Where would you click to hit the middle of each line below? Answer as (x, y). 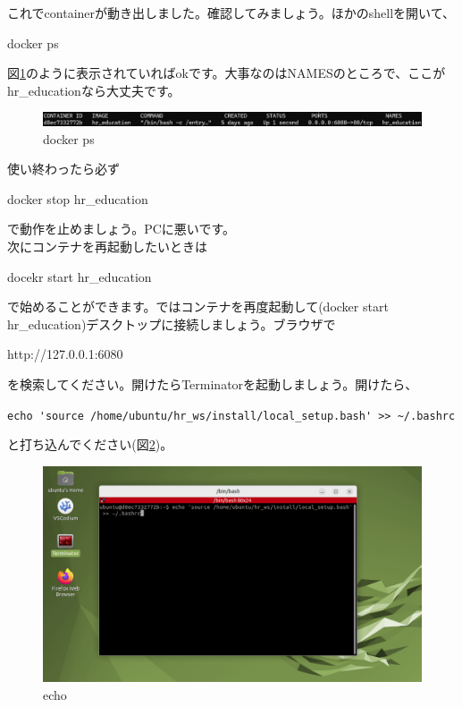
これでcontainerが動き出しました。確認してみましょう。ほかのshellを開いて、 (231, 13)
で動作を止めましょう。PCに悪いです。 (121, 229)
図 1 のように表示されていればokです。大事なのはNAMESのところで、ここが (227, 73)
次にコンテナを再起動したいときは (107, 247)
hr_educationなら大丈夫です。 (94, 90)
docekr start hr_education (80, 276)
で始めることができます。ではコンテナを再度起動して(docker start (198, 307)
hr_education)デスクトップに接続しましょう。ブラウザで (172, 324)
